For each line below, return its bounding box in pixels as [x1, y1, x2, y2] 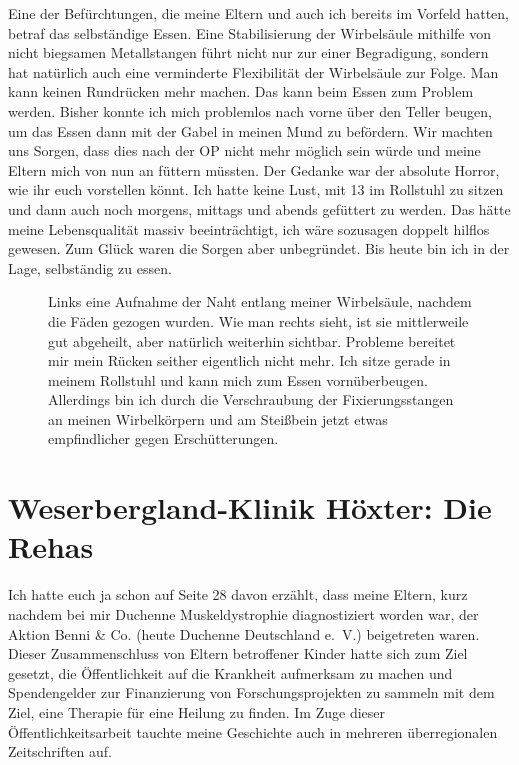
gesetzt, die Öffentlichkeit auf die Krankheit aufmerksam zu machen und [8, 662, 453, 683]
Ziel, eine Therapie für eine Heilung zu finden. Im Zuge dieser [8, 701, 386, 722]
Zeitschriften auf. [8, 741, 112, 762]
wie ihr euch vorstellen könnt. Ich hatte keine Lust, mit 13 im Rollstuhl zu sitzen [8, 179, 504, 200]
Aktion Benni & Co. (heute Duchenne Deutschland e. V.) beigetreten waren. [8, 623, 480, 644]
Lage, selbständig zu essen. [8, 257, 172, 278]
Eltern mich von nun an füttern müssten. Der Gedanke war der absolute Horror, [8, 159, 500, 180]
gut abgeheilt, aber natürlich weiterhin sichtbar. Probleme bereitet [48, 330, 456, 351]
